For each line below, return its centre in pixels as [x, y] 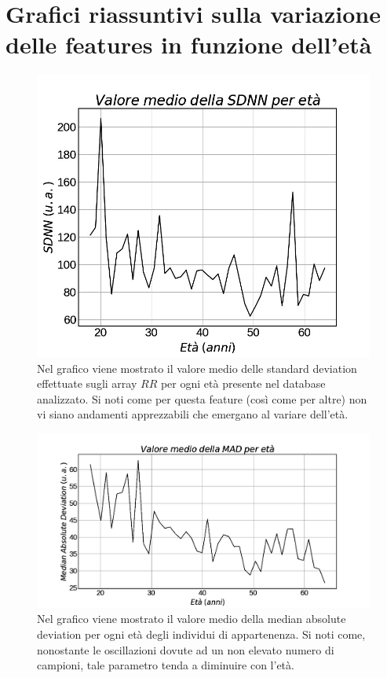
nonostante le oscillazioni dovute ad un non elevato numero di [186, 649]
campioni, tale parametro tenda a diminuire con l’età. [166, 665]
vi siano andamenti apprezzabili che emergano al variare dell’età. [193, 414]
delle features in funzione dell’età [189, 44]
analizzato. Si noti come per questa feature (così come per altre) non [202, 398]
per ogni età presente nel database [243, 383]
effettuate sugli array [87, 383]
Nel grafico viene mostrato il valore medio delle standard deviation [197, 368]
